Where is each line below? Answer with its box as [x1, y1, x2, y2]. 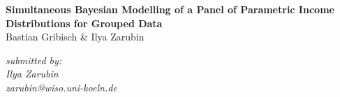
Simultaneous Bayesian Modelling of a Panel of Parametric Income [6, 2, 334, 16]
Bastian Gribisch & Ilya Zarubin [6, 29, 145, 44]
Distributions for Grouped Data [6, 15, 163, 30]
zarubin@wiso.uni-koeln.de [6, 80, 117, 94]
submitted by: [6, 52, 62, 67]
